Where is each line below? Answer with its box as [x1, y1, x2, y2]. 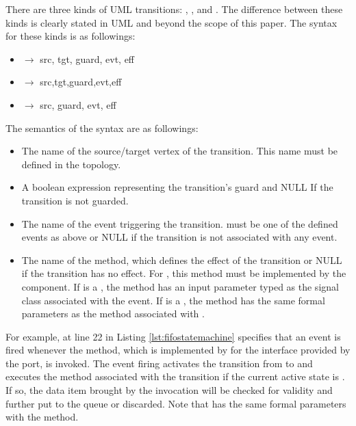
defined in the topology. [21, 157, 121, 171]
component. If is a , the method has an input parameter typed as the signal [21, 279, 339, 293]
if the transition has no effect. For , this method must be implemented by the [21, 266, 346, 280]
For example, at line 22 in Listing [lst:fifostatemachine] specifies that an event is [5, 329, 341, 343]
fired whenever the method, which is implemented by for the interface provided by [5, 343, 351, 357]
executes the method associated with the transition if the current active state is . [5, 369, 345, 384]
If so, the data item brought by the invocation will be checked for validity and [5, 383, 333, 397]
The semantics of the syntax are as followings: [5, 120, 199, 135]
